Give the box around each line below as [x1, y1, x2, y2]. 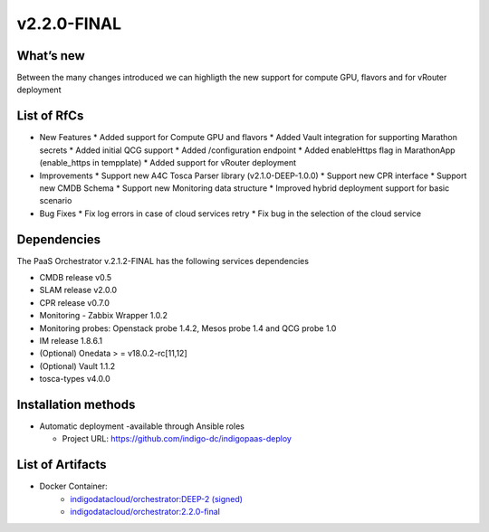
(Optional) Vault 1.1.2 [39, 360, 116, 371]
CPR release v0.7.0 [39, 297, 110, 308]
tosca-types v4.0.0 [39, 374, 110, 385]
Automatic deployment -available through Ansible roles [39, 421, 244, 432]
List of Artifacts [16, 457, 108, 472]
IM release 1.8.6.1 [39, 335, 103, 346]
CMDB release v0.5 [39, 272, 112, 282]
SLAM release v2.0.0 [39, 285, 118, 296]
